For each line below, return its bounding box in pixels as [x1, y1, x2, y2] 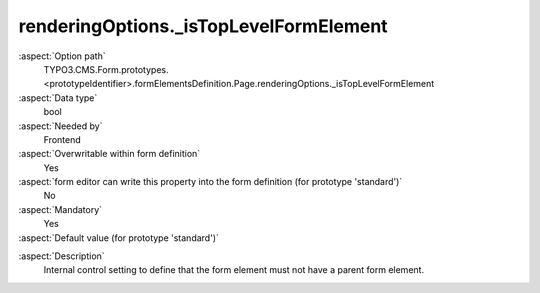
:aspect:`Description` [18, 250, 105, 262]
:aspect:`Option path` [18, 50, 106, 62]
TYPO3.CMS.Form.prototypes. [43, 63, 169, 75]
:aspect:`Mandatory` [18, 203, 103, 215]
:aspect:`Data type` [18, 91, 98, 104]
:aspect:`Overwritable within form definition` [18, 148, 201, 160]
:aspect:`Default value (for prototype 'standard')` [18, 231, 220, 244]
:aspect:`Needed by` [18, 120, 103, 132]
